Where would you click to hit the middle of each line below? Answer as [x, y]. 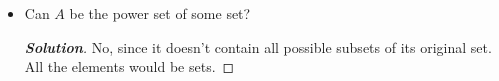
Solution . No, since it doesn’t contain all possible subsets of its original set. [258, 46]
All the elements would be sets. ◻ [129, 66]
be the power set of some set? [160, 13]
